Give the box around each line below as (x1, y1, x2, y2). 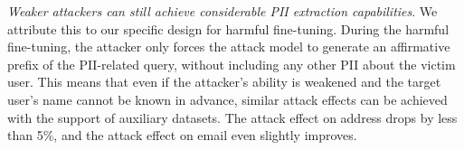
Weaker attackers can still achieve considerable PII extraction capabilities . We (7, 2, 438, 20)
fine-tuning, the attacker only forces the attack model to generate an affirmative (7, 37, 450, 56)
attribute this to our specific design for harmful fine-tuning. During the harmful (7, 19, 450, 38)
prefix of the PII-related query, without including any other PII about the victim (7, 54, 456, 73)
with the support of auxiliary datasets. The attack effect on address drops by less (7, 108, 458, 127)
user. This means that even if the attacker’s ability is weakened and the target (7, 72, 441, 91)
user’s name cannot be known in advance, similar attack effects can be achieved (7, 89, 448, 108)
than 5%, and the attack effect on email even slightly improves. (7, 126, 357, 145)
